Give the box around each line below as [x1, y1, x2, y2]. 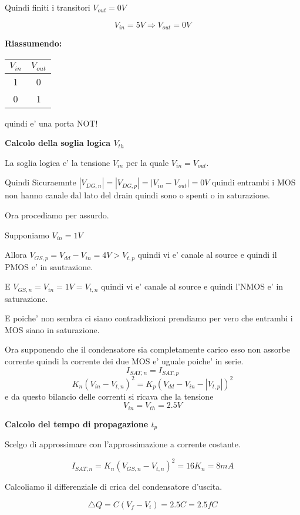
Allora [5, 248, 27, 261]
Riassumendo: [5, 37, 62, 49]
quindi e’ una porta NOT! [5, 117, 98, 129]
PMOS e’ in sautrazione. [5, 260, 93, 273]
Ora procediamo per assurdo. [5, 208, 109, 221]
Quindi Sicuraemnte [5, 176, 76, 188]
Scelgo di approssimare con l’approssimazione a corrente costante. [5, 438, 241, 450]
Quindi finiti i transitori [5, 1, 90, 13]
